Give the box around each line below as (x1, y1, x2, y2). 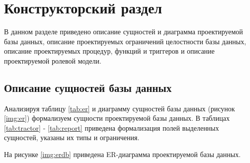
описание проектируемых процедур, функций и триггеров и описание (4, 46, 215, 56)
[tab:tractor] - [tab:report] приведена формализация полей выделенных (4, 122, 219, 133)
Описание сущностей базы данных (4, 80, 172, 95)
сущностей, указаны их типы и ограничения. (4, 132, 140, 143)
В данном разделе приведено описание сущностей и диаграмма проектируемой (4, 26, 243, 37)
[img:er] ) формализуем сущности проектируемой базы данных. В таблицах (4, 113, 230, 123)
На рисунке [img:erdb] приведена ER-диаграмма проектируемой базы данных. (4, 149, 241, 160)
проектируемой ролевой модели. (4, 55, 101, 66)
